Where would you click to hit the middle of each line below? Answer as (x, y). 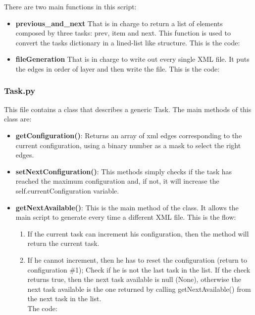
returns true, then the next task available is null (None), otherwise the (134, 279)
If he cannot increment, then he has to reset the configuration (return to (137, 259)
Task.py (20, 91)
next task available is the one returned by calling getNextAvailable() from (139, 289)
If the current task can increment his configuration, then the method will (138, 233)
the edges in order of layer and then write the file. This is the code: (118, 68)
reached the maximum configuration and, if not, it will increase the (117, 181)
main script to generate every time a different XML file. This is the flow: (126, 217)
